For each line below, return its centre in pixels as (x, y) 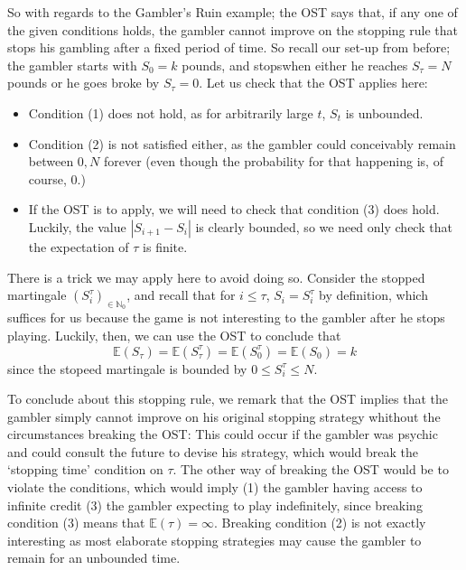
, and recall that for (181, 295)
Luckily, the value (77, 226)
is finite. (165, 246)
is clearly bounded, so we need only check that (324, 226)
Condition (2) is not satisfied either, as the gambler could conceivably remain (242, 143)
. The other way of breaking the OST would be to (311, 469)
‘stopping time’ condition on (85, 469)
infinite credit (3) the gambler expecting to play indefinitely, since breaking (215, 505)
